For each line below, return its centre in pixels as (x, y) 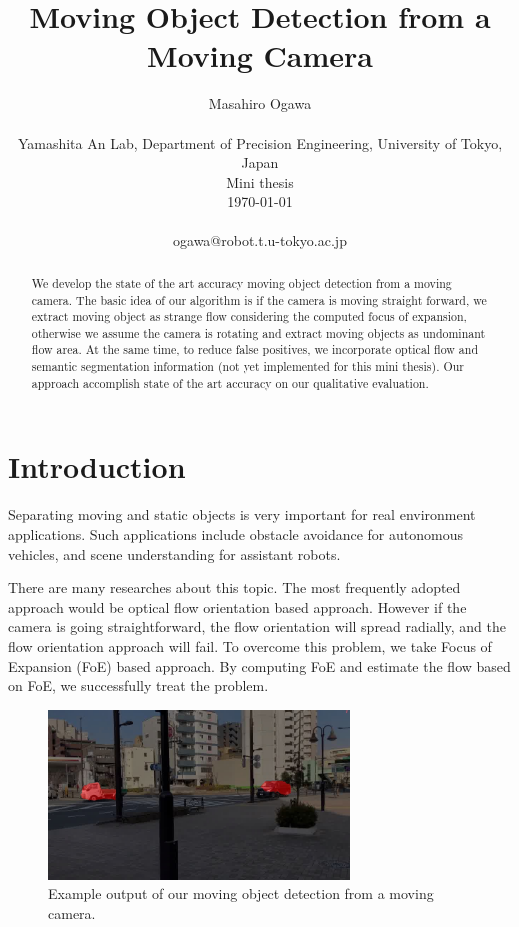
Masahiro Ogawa (260, 103)
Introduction (97, 466)
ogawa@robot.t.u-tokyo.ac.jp (260, 240)
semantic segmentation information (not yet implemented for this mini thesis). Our (247, 366)
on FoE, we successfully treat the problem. (138, 685)
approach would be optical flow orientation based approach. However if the (237, 606)
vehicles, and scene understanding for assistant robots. (174, 553)
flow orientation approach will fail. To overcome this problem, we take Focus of (250, 645)
